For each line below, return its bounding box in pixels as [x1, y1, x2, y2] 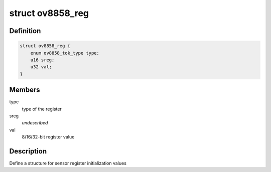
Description [9, 147, 47, 155]
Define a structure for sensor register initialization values [9, 160, 126, 166]
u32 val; [30, 64, 52, 70]
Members [9, 86, 40, 94]
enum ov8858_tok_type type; [30, 50, 100, 56]
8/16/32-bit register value [22, 134, 75, 140]
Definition [9, 27, 41, 35]
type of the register [22, 106, 62, 112]
